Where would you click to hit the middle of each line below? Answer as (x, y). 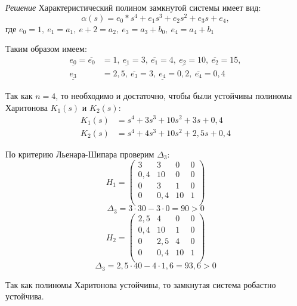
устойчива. (25, 296)
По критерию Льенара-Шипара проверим (80, 154)
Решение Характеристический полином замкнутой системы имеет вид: (133, 7)
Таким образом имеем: (46, 49)
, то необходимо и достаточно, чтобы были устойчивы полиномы (174, 96)
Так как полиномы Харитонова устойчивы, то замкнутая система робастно (141, 284)
